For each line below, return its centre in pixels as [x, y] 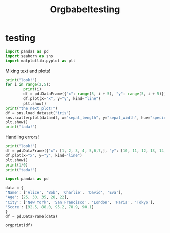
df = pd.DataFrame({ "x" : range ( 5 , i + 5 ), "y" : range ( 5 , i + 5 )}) [95, 94]
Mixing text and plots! [28, 71]
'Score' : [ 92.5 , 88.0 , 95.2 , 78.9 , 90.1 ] [50, 207]
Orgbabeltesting [85, 9]
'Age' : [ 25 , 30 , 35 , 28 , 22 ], [37, 197]
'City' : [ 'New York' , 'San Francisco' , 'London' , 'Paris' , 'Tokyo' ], [80, 202]
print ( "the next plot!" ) [31, 108]
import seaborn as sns [29, 56]
